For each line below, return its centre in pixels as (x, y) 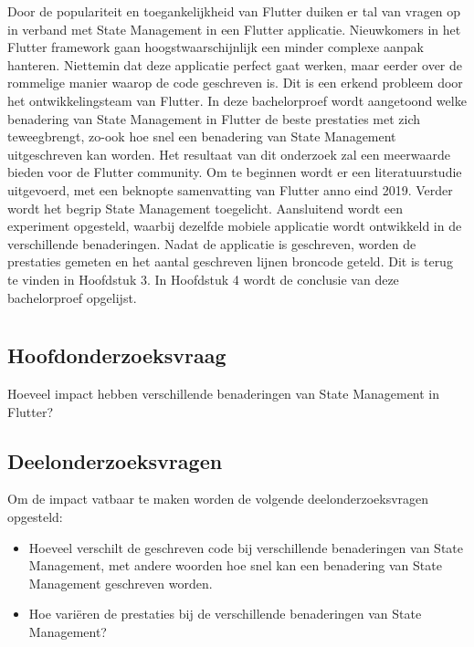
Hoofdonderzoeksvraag (117, 355)
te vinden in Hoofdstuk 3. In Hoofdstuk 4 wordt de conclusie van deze (203, 279)
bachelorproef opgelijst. (72, 297)
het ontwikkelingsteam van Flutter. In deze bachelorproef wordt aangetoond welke (237, 100)
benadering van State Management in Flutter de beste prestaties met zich (214, 118)
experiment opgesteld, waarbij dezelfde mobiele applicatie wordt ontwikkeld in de (235, 226)
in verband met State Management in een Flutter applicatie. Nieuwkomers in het (234, 29)
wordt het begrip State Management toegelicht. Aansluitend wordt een (205, 208)
